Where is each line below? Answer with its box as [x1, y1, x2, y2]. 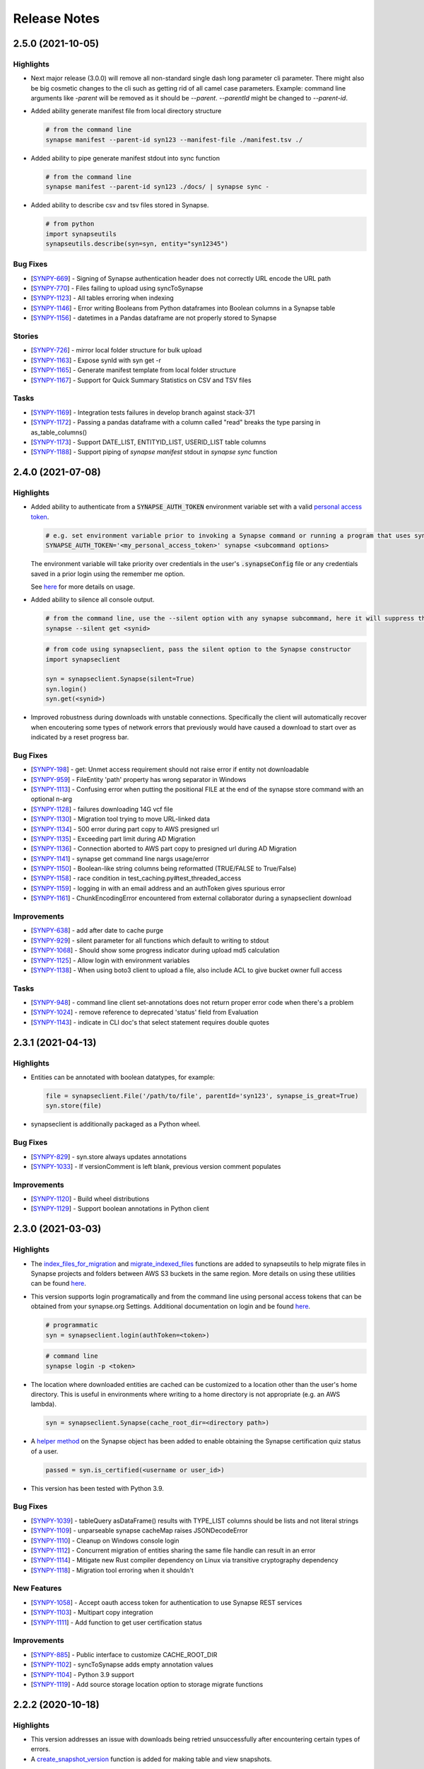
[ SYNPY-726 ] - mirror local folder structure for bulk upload [30, 346, 202, 355]
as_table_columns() [30, 428, 88, 437]
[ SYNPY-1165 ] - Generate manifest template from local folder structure [30, 366, 237, 374]
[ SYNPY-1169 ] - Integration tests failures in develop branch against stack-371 [30, 408, 255, 417]
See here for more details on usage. [30, 582, 136, 591]
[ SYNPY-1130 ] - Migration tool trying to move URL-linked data [30, 814, 211, 824]
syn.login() [45, 685, 88, 693]
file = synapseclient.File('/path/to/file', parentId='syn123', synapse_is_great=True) [45, 1092, 359, 1100]
